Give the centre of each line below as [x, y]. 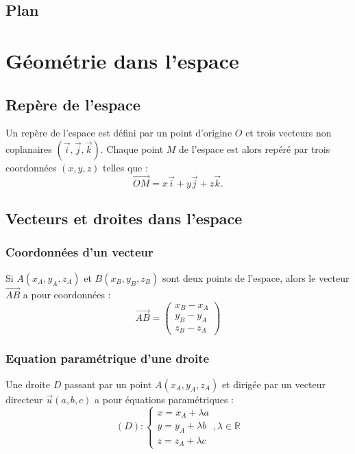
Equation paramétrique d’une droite [108, 358]
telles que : [125, 167]
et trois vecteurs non [289, 133]
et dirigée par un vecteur [273, 384]
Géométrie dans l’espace [122, 60]
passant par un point [108, 384]
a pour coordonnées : [67, 294]
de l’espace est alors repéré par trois [255, 148]
